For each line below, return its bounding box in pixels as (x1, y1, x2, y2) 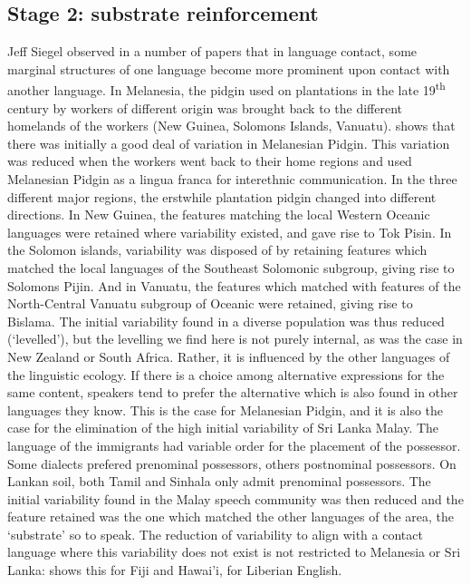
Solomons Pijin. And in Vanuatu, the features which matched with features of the (7, 276, 461, 295)
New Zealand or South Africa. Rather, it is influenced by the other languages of (7, 346, 450, 366)
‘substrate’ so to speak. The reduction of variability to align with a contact (7, 524, 423, 543)
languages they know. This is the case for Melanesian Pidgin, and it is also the (7, 400, 444, 419)
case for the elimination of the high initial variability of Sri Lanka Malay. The (7, 418, 439, 437)
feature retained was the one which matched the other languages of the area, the (7, 507, 454, 526)
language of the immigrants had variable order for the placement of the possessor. (7, 435, 461, 454)
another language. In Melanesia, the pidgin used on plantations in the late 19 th (7, 78, 446, 100)
